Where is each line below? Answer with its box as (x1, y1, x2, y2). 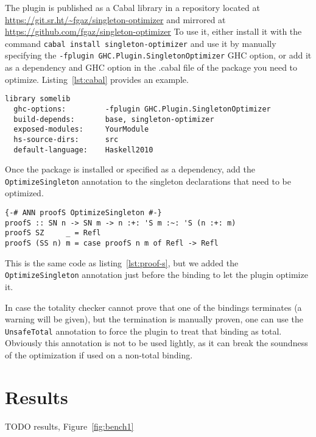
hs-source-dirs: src (13, 135, 119, 144)
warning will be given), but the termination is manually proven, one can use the (5, 313, 303, 325)
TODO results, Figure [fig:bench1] (5, 419, 134, 432)
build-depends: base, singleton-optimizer (13, 115, 214, 124)
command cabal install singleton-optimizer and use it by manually (5, 37, 276, 49)
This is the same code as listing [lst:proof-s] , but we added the (5, 256, 239, 269)
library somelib (5, 94, 71, 104)
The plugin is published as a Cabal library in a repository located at (5, 1, 260, 13)
